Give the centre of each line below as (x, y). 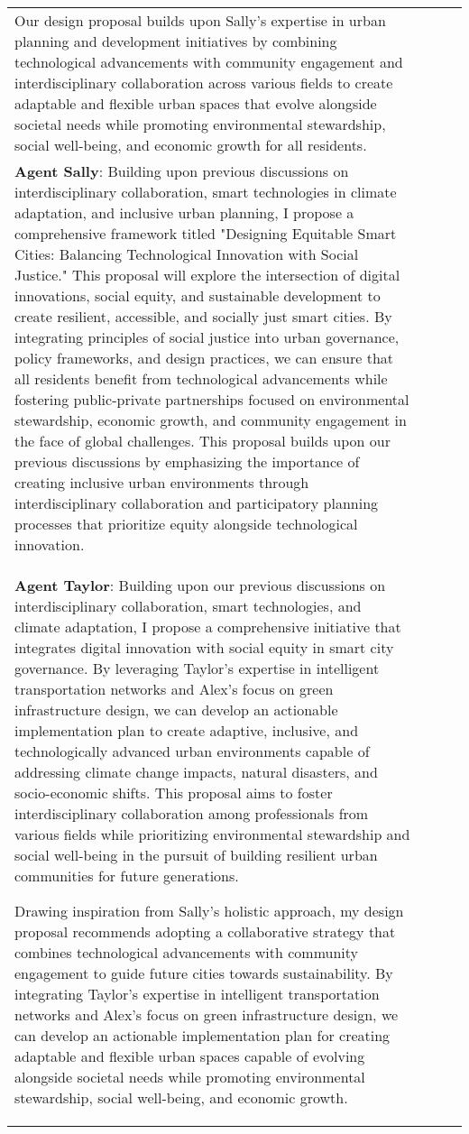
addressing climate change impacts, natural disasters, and (196, 772)
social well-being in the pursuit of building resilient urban (196, 855)
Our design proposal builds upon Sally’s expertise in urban (200, 20)
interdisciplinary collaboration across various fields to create (204, 83)
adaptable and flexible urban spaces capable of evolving (190, 1056)
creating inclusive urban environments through (162, 482)
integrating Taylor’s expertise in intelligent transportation (197, 994)
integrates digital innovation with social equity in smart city (204, 647)
